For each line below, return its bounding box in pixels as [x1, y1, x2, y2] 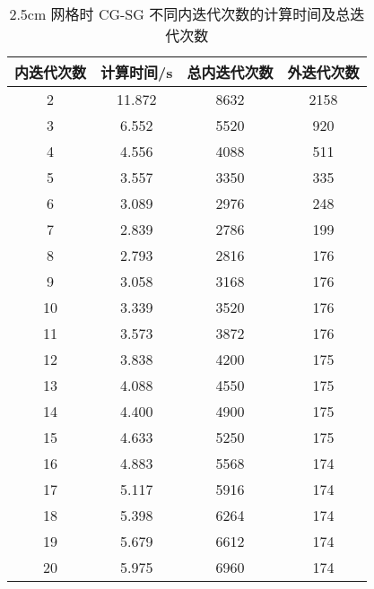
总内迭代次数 [187, 62, 274, 82]
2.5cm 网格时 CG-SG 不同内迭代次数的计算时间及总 [9, 4, 351, 24]
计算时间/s [100, 62, 173, 82]
